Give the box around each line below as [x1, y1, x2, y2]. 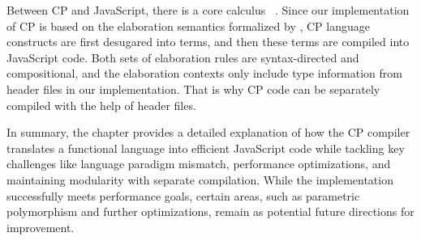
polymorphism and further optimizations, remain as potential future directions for [6, 203, 415, 220]
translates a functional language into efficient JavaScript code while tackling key [6, 139, 405, 156]
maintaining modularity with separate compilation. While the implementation [6, 171, 393, 188]
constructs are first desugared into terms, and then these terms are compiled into [6, 33, 410, 50]
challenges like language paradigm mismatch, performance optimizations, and [6, 155, 391, 172]
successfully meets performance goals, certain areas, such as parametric [6, 187, 360, 204]
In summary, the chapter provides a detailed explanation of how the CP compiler [6, 124, 410, 141]
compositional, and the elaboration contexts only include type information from [6, 65, 402, 82]
